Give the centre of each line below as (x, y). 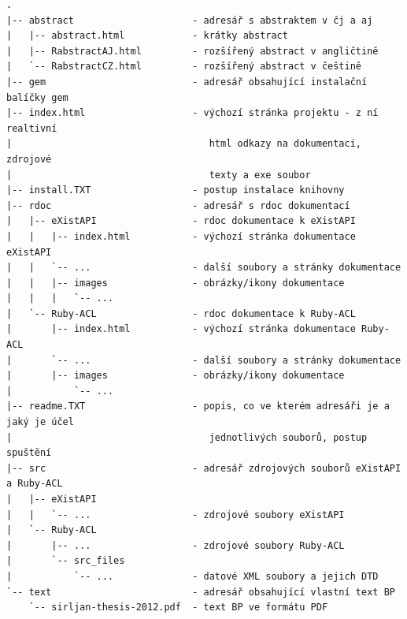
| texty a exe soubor (159, 175)
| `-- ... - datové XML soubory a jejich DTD (192, 576)
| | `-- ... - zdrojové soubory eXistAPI (176, 515)
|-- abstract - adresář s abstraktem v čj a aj (190, 20)
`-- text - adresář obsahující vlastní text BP (201, 592)
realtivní (32, 128)
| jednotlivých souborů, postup (187, 437)
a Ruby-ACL (35, 484)
